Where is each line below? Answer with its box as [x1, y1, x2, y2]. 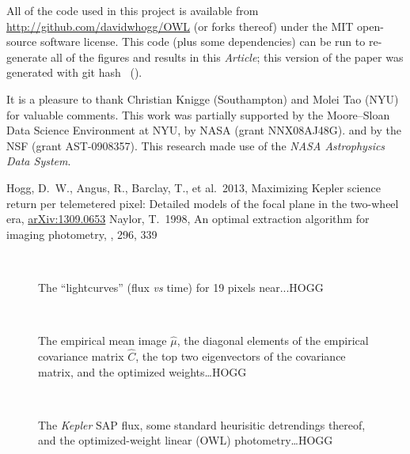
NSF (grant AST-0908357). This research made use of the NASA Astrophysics [6, 137, 385, 153]
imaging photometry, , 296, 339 [6, 225, 158, 242]
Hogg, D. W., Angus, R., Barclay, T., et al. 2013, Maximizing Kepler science [6, 179, 381, 195]
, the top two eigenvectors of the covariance [135, 347, 346, 364]
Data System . [6, 153, 71, 169]
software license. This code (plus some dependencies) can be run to [40, 33, 366, 50]
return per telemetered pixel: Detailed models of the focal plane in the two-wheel [6, 195, 399, 211]
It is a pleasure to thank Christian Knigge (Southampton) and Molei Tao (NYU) [6, 90, 399, 107]
